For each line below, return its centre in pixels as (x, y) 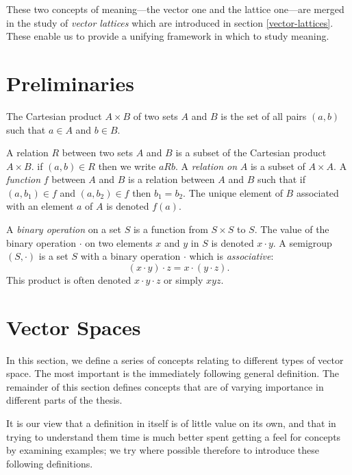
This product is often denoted (69, 279)
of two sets (155, 115)
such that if (281, 179)
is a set (53, 256)
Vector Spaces (74, 327)
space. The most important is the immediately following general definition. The (173, 373)
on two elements (119, 242)
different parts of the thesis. (64, 400)
